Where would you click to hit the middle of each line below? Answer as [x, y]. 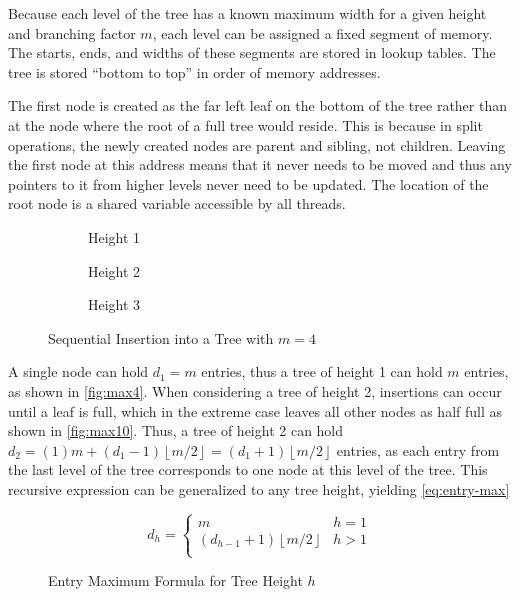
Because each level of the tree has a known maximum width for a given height [247, 13]
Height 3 [114, 304]
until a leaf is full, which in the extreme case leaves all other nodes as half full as [255, 410]
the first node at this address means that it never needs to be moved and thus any [260, 164]
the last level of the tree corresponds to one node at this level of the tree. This [248, 469]
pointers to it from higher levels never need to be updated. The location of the [248, 183]
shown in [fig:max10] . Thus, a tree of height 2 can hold [176, 430]
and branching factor [72, 32]
